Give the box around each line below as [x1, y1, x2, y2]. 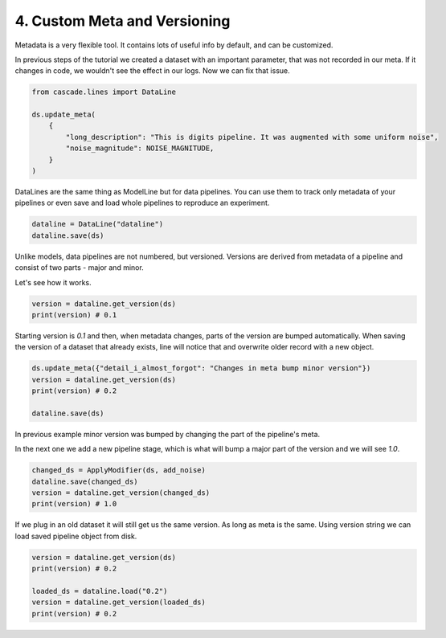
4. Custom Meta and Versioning [14, 12, 231, 30]
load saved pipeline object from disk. [14, 531, 137, 541]
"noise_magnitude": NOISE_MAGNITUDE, [65, 144, 215, 153]
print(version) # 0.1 [31, 310, 117, 319]
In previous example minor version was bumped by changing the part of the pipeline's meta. [14, 429, 321, 439]
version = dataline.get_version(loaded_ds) [31, 598, 207, 607]
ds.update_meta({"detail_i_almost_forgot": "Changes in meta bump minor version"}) [31, 364, 371, 373]
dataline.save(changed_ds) [31, 476, 138, 486]
